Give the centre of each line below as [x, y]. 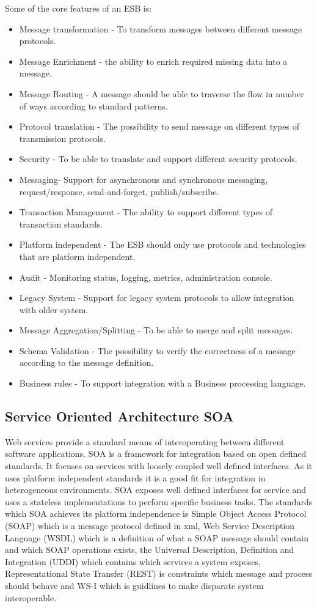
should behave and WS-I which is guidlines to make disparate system [134, 585]
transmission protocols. [62, 138]
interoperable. [31, 597]
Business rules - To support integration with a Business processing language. [162, 383]
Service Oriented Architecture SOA [119, 416]
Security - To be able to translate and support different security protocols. [158, 159]
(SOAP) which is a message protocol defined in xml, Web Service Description [150, 526]
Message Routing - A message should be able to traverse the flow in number [162, 93]
